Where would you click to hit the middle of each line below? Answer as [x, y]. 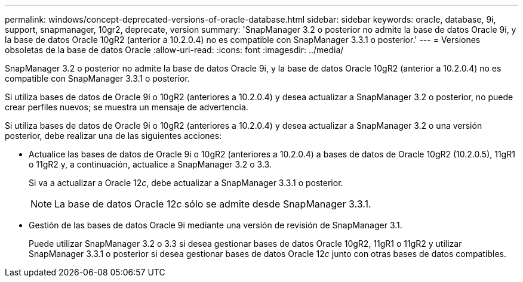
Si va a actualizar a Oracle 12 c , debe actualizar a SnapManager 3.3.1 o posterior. [186, 183]
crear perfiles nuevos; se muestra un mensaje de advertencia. [127, 107]
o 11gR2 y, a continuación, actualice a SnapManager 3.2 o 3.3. [150, 164]
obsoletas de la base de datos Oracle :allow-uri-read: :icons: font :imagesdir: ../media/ [174, 50]
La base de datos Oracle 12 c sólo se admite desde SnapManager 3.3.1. [213, 204]
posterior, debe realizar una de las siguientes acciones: [113, 136]
